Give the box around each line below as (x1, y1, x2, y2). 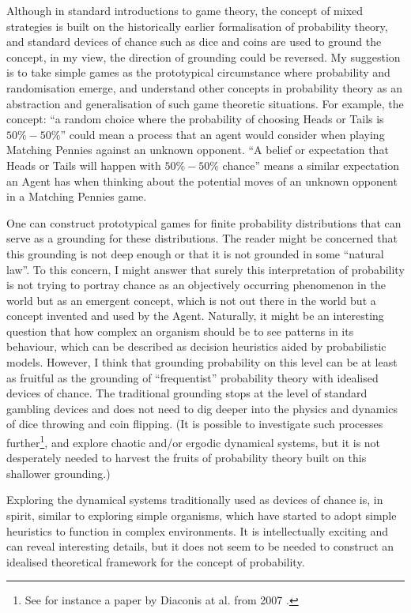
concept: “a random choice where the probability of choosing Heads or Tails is (6, 111, 384, 127)
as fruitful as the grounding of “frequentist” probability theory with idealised (6, 369, 379, 385)
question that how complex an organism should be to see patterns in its (6, 322, 354, 339)
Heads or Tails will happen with (6, 156, 161, 173)
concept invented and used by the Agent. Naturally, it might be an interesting (6, 307, 384, 324)
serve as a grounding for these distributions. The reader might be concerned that (6, 230, 398, 246)
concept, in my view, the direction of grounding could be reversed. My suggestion (6, 48, 401, 65)
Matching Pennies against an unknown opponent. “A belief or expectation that (6, 141, 389, 158)
